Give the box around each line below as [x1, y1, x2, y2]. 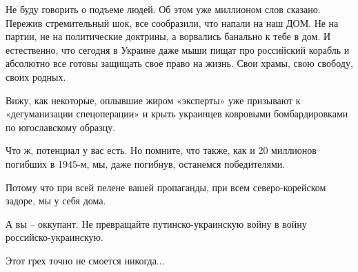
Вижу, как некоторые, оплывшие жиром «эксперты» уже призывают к [6, 93, 301, 107]
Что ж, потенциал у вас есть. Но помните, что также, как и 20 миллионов [6, 143, 317, 157]
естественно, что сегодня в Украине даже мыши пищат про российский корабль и [6, 42, 350, 57]
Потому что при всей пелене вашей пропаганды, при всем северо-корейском [6, 179, 326, 194]
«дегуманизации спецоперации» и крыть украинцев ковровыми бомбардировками [6, 106, 348, 121]
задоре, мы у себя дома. [6, 193, 106, 208]
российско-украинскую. [6, 230, 103, 244]
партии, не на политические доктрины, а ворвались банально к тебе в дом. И [6, 29, 331, 43]
